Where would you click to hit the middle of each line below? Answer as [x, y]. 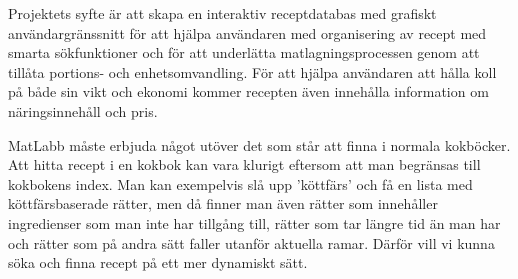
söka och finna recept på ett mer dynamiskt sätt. [158, 262]
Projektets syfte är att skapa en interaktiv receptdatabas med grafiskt [222, 13]
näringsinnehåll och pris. [83, 110]
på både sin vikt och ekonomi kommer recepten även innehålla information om [248, 91]
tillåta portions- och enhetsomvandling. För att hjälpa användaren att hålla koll [252, 71]
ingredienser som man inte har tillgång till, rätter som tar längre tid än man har [254, 222]
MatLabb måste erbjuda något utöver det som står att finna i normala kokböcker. [259, 144]
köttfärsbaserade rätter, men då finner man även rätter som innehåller [223, 203]
